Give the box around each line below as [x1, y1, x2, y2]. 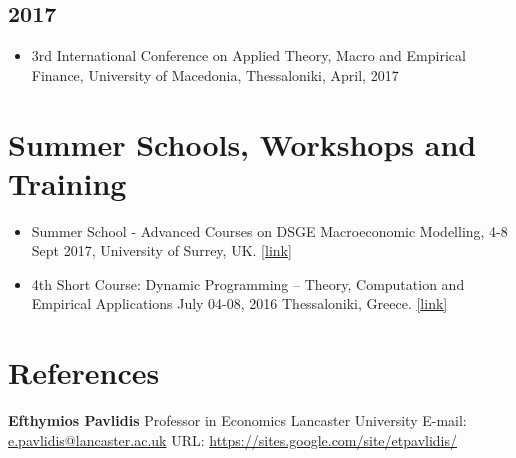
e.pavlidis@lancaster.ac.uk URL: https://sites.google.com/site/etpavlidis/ [8, 429, 457, 450]
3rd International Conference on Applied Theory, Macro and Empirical [31, 45, 466, 66]
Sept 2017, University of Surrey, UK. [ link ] [31, 240, 292, 261]
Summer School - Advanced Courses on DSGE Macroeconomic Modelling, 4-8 [31, 220, 508, 241]
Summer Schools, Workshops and [8, 123, 477, 164]
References [8, 352, 160, 393]
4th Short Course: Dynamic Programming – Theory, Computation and [31, 273, 465, 294]
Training [8, 162, 127, 203]
